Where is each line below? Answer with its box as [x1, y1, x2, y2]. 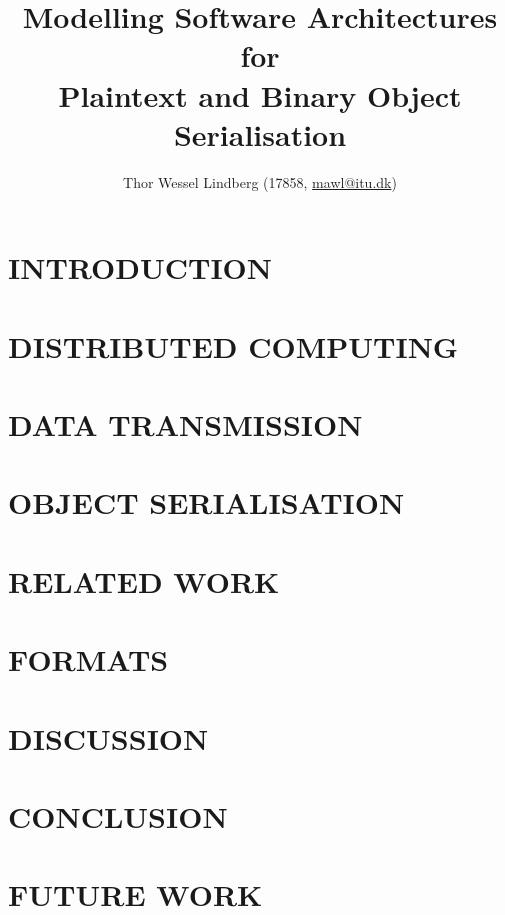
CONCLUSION [8, 795, 228, 836]
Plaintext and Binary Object [58, 74, 462, 115]
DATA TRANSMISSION [8, 404, 363, 445]
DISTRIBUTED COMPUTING [8, 325, 459, 366]
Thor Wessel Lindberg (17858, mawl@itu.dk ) [123, 171, 397, 192]
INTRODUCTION [8, 247, 273, 288]
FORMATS [8, 639, 169, 680]
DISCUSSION [8, 717, 209, 758]
